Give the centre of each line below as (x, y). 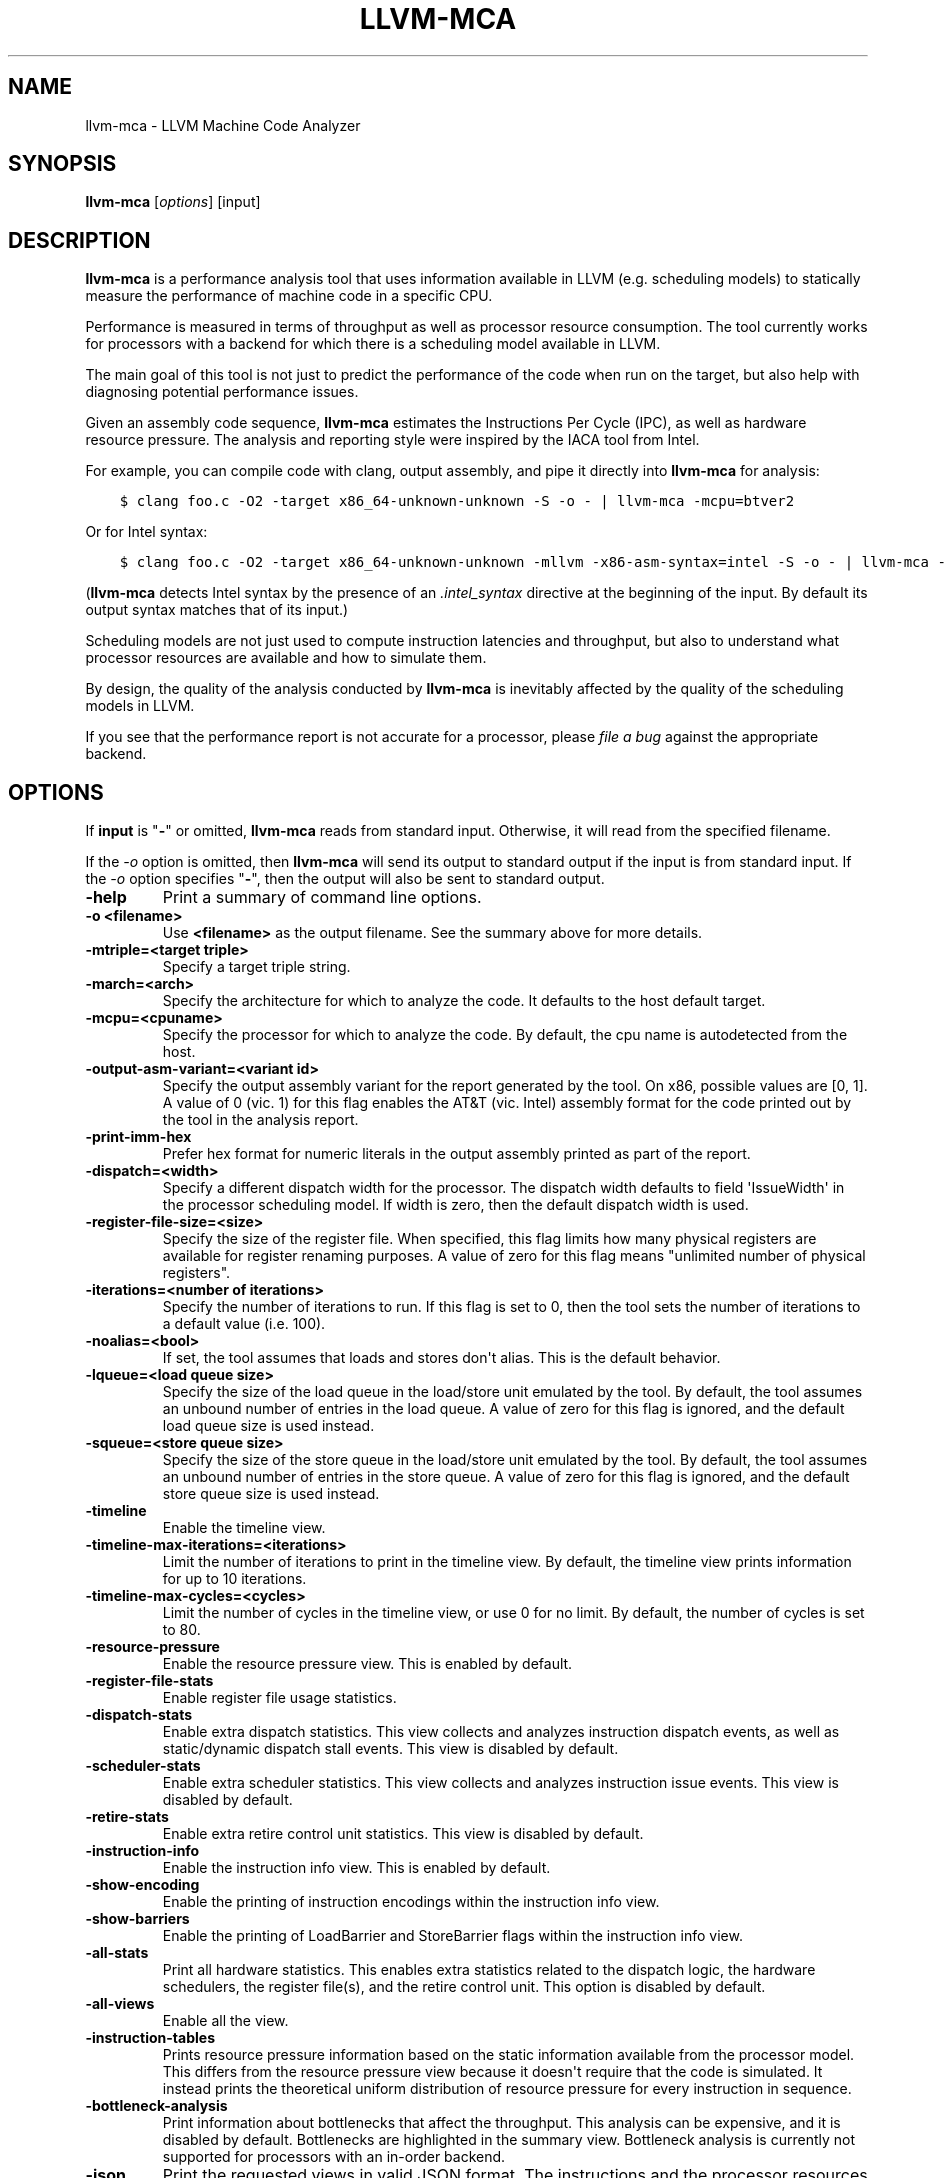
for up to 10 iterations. (234, 1579)
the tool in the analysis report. (260, 1120)
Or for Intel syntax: (146, 532)
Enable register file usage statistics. (279, 1698)
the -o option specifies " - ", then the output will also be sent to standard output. (345, 879)
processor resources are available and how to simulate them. (286, 658)
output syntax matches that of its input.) (217, 610)
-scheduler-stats (143, 1766)
